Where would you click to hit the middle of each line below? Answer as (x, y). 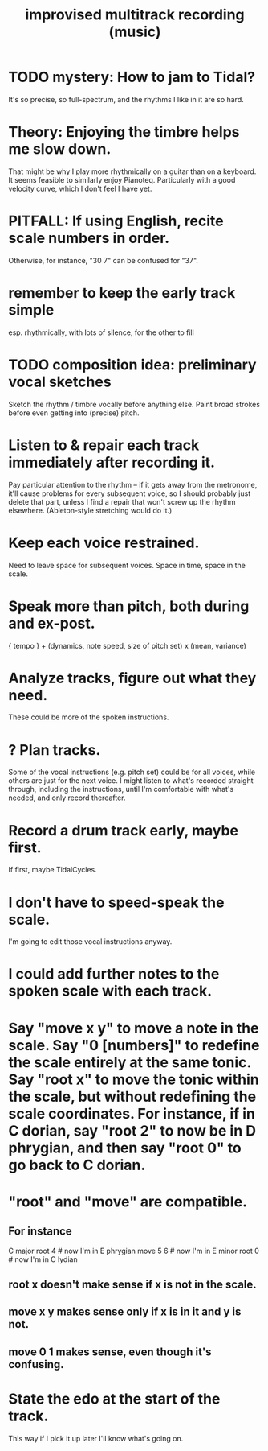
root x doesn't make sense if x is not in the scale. (132, 1285)
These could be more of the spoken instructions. (89, 717)
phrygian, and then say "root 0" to (125, 1148)
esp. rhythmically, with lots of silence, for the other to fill (101, 332)
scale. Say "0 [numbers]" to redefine (134, 1045)
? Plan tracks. (55, 750)
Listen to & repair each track (104, 445)
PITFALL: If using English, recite (116, 221)
